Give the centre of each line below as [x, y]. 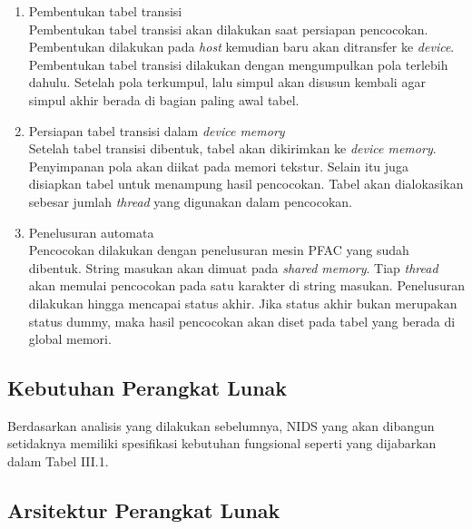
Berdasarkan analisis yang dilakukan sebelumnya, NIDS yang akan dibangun [221, 425]
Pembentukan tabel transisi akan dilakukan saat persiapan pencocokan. [228, 29]
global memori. [70, 339]
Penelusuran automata [91, 232]
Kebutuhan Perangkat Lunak [147, 388]
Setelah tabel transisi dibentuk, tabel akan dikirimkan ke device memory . [232, 148]
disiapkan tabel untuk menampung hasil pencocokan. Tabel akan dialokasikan [246, 184]
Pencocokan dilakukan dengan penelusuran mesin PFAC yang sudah [219, 250]
